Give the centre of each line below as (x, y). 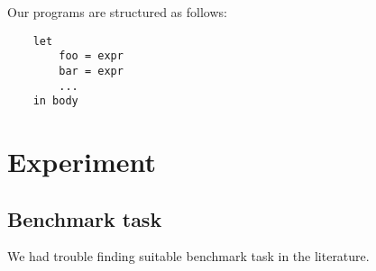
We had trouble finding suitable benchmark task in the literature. (188, 256)
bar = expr (91, 71)
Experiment (82, 162)
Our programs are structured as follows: (117, 12)
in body (55, 101)
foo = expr (91, 56)
